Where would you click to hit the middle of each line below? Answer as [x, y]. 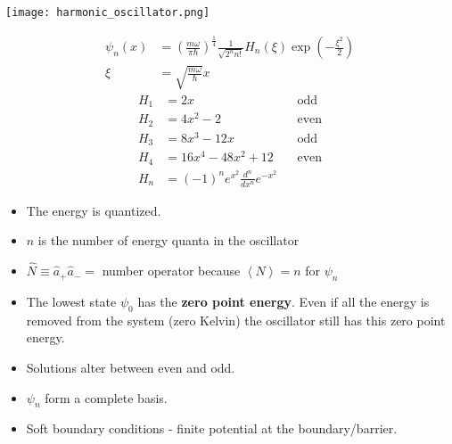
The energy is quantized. [94, 210]
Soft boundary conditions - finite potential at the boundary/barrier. [212, 428]
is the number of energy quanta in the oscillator [168, 240]
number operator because [171, 271]
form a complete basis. [106, 397]
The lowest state [71, 301]
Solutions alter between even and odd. [131, 367]
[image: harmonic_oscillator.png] [108, 12]
